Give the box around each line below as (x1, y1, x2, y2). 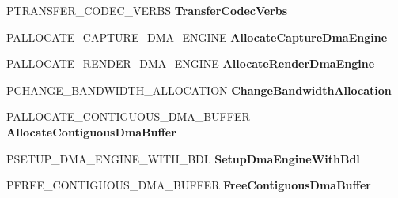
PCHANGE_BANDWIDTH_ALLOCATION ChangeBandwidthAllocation (6, 81, 392, 98)
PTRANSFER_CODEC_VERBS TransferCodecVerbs (6, 2, 288, 18)
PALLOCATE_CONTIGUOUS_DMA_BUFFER (6, 108, 250, 125)
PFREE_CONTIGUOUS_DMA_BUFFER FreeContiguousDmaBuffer (6, 177, 371, 193)
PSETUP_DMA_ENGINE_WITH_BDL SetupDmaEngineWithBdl (6, 150, 360, 166)
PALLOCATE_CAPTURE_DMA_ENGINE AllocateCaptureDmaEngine (6, 28, 388, 45)
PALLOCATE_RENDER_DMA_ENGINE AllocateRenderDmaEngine (6, 55, 375, 72)
